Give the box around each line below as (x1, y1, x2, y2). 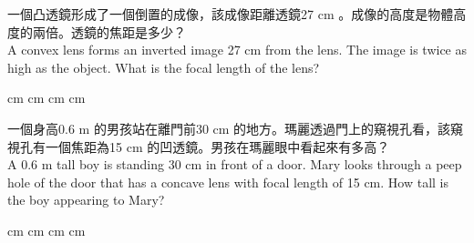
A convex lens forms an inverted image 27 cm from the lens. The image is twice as (7, 40, 467, 59)
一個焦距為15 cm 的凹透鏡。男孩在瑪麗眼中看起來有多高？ (45, 137, 390, 156)
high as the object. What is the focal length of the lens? (7, 57, 320, 76)
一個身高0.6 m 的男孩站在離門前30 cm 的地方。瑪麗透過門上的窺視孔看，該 (7, 118, 451, 137)
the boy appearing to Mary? (7, 190, 165, 209)
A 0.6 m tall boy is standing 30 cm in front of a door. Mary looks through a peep (7, 155, 462, 174)
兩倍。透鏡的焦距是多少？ (32, 22, 186, 41)
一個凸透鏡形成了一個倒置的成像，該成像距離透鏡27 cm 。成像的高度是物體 (7, 5, 454, 23)
